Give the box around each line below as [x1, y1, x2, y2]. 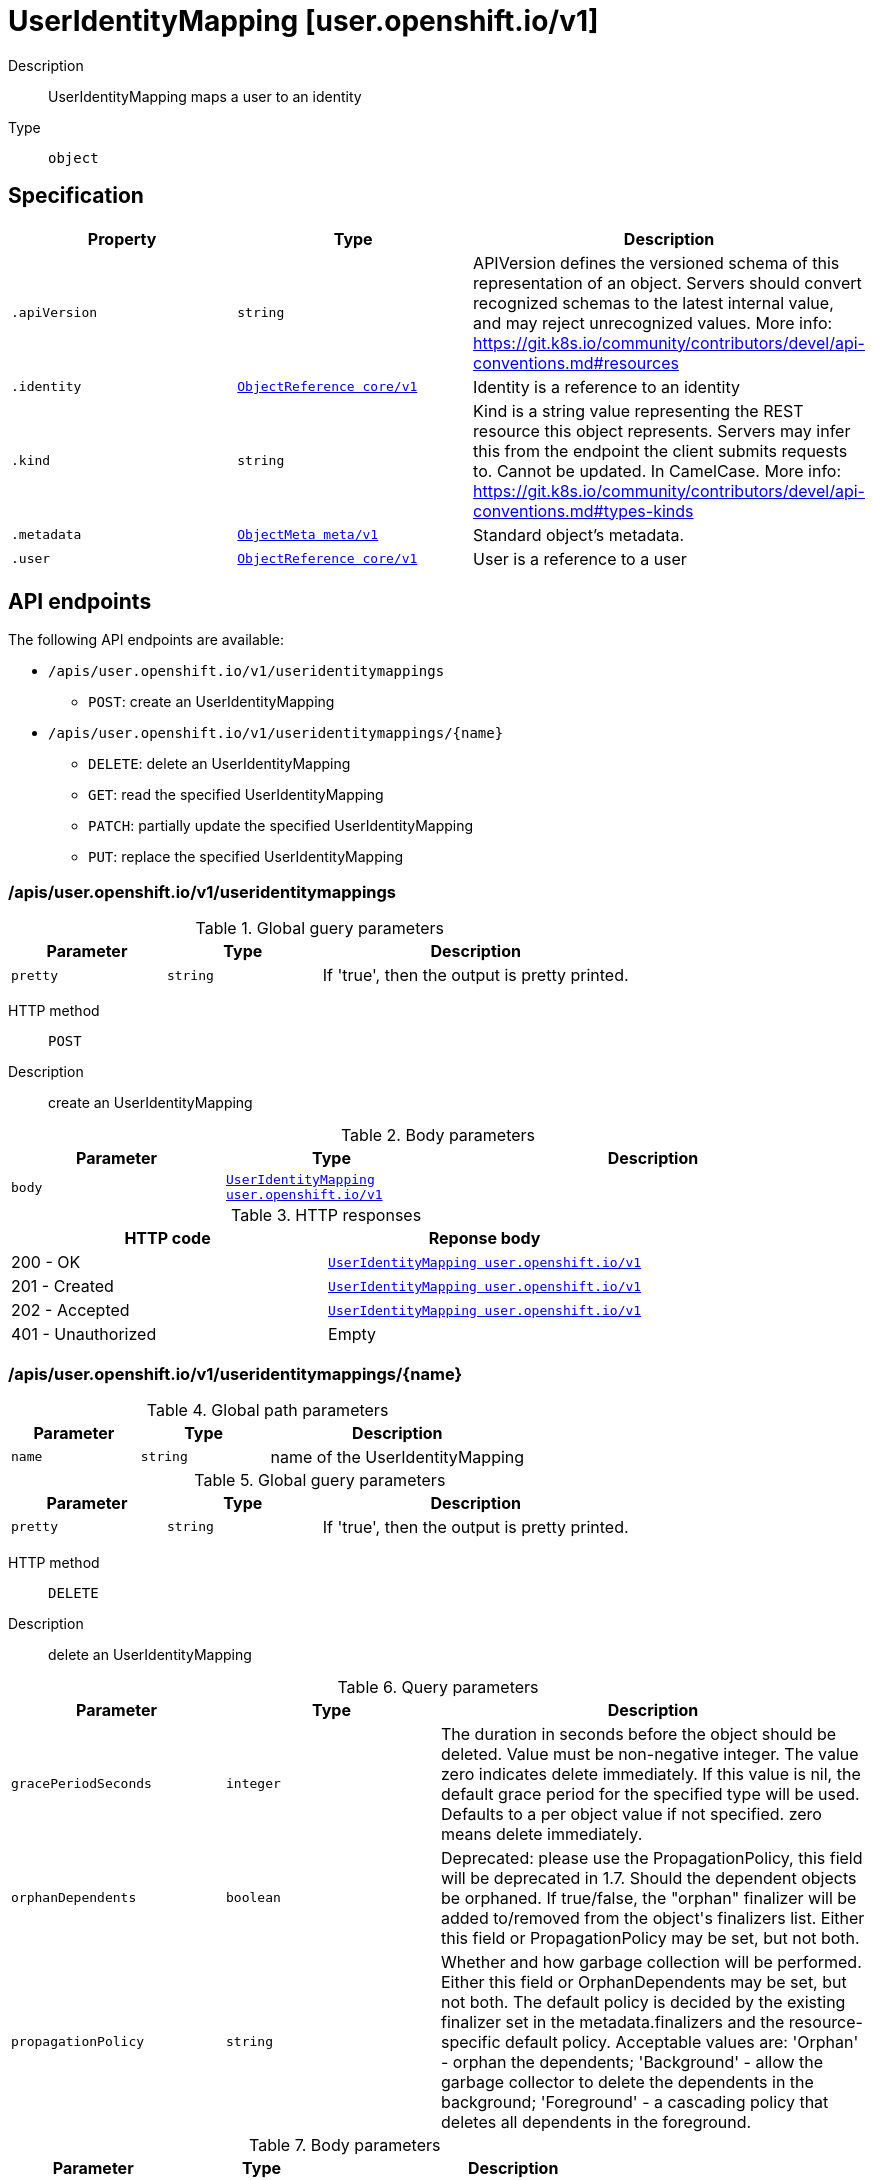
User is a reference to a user [473, 548, 687, 569]
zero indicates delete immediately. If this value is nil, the [441, 1763, 861, 1784]
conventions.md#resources [473, 352, 679, 373]
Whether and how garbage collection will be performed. [441, 1951, 862, 1972]
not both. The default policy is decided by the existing [441, 1991, 846, 2012]
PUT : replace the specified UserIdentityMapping [88, 848, 403, 866]
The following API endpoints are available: [8, 631, 284, 649]
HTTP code [124, 1228, 211, 1249]
